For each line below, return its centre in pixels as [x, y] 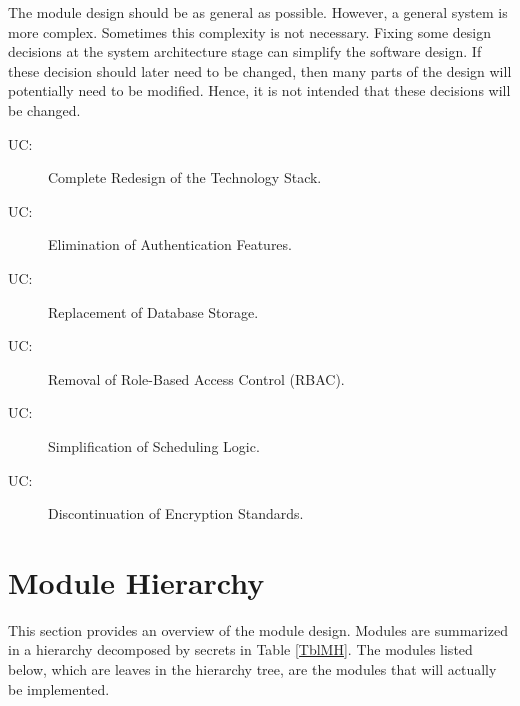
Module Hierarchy [136, 581]
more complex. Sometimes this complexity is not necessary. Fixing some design [249, 31]
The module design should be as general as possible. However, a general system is [258, 12]
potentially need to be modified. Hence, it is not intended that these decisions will [259, 90]
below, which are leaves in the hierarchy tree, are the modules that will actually [252, 669]
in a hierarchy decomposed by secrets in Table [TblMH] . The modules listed [240, 649]
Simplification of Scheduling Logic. [154, 445]
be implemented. [59, 688]
